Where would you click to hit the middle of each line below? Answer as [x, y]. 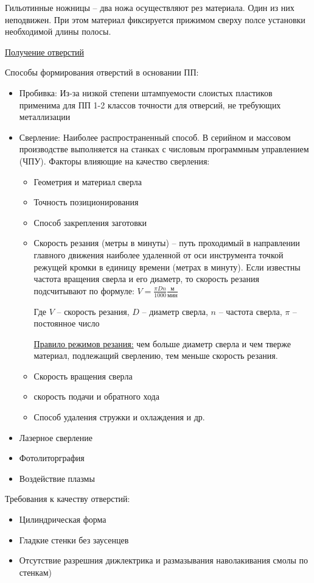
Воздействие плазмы [57, 478]
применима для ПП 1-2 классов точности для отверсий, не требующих [150, 104]
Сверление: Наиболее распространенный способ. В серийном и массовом [155, 137]
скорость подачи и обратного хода [96, 396]
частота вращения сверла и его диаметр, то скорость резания [146, 279]
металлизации [45, 117]
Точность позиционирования [86, 202]
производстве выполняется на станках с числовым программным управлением [164, 149]
